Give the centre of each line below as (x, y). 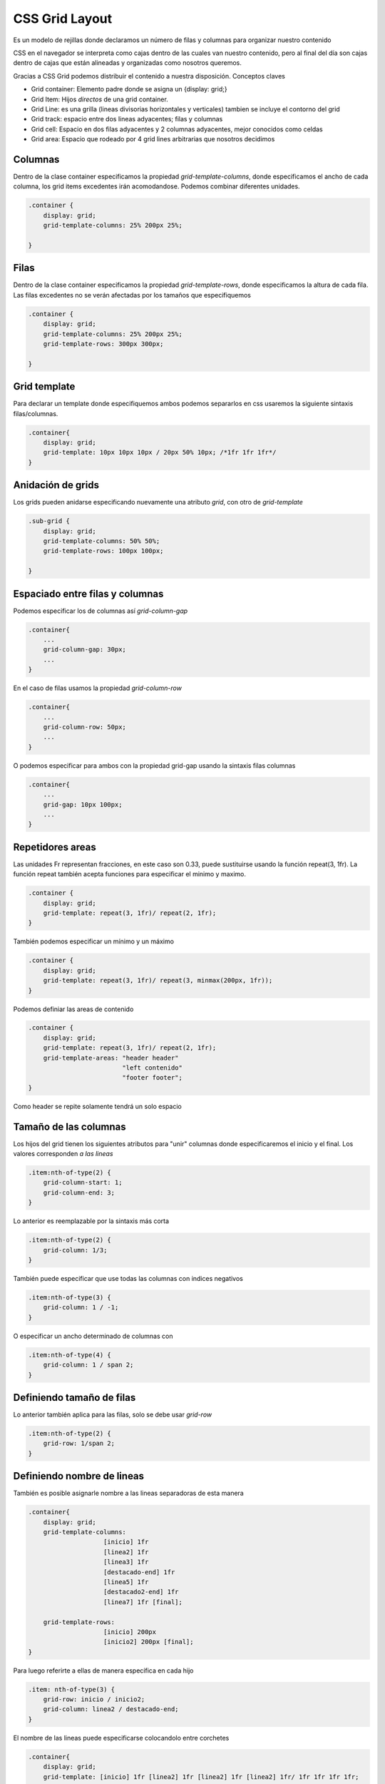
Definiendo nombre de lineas (79, 1476)
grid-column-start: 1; (83, 1182)
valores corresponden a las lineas (63, 1154)
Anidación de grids (56, 485)
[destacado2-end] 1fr (141, 1592)
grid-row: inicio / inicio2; (94, 1699)
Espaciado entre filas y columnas (88, 593)
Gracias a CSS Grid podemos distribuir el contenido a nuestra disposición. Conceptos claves (149, 76)
